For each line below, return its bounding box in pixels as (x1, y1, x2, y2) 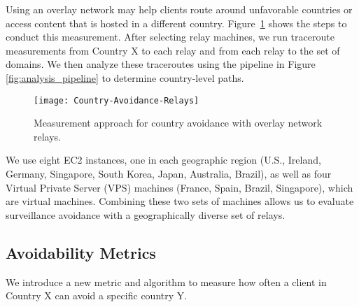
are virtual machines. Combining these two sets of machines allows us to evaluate (6, 194, 354, 208)
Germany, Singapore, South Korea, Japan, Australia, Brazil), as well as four (6, 166, 332, 180)
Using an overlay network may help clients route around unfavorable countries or (6, 2, 353, 16)
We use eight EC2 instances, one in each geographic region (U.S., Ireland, (6, 152, 321, 167)
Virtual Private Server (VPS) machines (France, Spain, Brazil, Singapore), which (6, 180, 353, 194)
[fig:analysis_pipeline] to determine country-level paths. (6, 70, 244, 85)
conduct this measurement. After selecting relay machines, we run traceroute (6, 29, 335, 44)
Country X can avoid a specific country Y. (6, 288, 188, 303)
